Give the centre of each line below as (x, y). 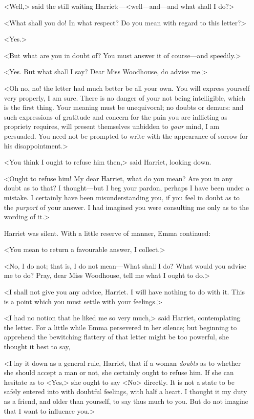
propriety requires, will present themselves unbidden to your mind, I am (112, 126)
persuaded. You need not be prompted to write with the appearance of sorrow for (126, 136)
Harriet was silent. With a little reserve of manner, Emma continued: (107, 233)
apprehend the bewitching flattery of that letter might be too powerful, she (116, 337)
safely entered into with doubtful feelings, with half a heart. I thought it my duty (126, 391)
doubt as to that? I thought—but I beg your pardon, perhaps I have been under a (127, 188)
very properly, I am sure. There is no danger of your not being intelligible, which (125, 97)
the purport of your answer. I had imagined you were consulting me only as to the (127, 207)
